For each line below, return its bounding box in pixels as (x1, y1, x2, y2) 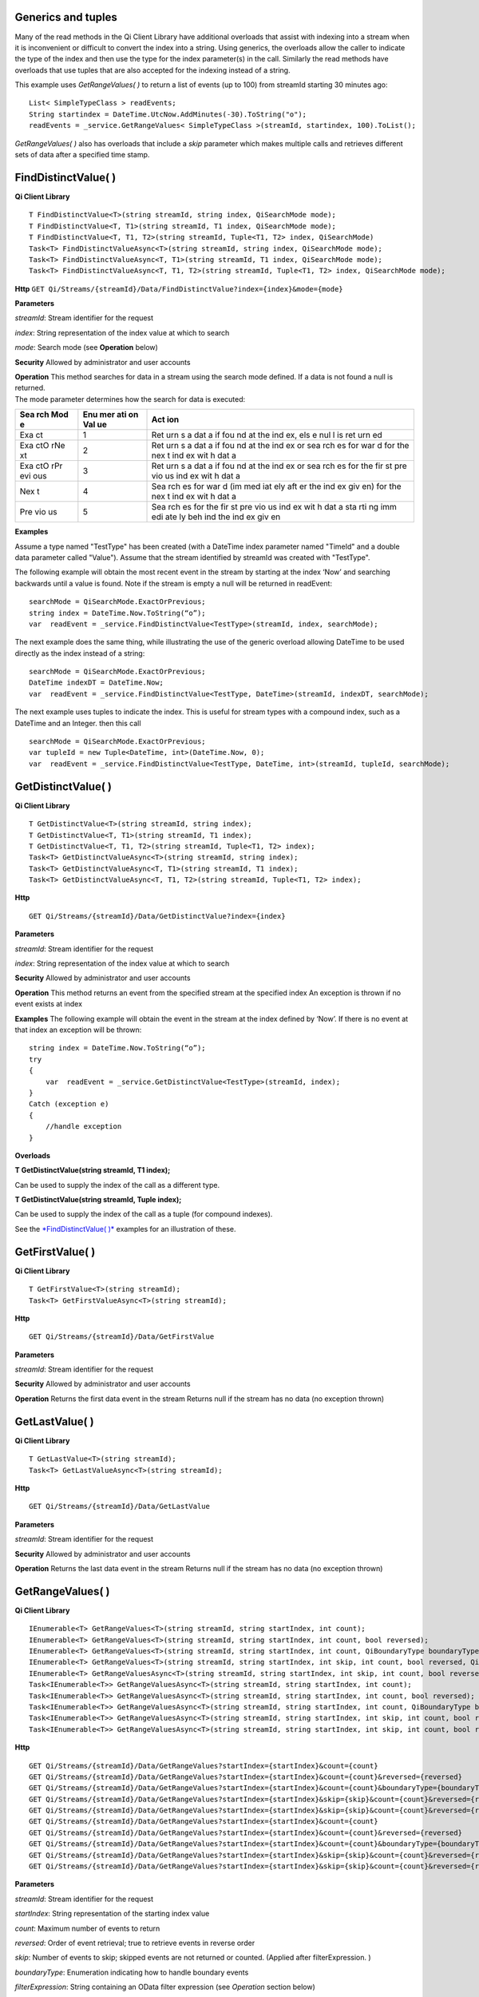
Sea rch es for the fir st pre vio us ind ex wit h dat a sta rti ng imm (151, 502, 397, 513)
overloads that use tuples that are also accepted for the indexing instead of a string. (14, 65, 291, 75)
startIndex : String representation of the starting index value (14, 1909, 210, 1919)
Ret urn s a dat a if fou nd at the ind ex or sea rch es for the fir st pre (151, 460, 407, 471)
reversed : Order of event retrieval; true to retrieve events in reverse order (14, 1938, 255, 1947)
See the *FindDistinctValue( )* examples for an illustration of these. (14, 1224, 236, 1233)
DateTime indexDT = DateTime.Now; (29, 678, 164, 687)
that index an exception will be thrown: (14, 1025, 142, 1034)
